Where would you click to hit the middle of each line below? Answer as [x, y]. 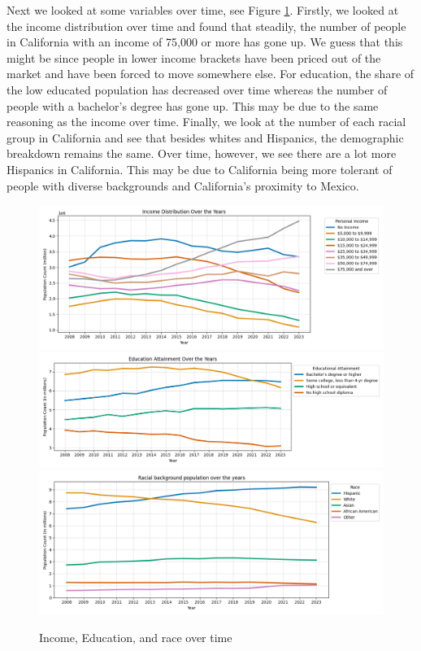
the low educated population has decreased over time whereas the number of [197, 89]
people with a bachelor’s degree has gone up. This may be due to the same [193, 105]
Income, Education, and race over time [136, 637]
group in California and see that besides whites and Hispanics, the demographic [205, 137]
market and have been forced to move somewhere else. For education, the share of [210, 74]
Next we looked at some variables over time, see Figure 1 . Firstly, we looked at [203, 10]
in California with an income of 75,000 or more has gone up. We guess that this [205, 42]
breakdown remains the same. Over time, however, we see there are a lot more [202, 153]
